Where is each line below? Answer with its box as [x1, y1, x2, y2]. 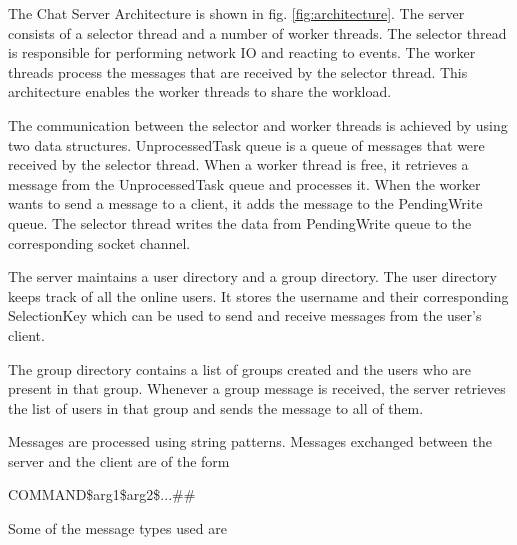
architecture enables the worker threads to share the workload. [8, 81, 392, 102]
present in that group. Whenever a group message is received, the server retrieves [8, 378, 506, 399]
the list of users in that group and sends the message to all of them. [8, 397, 424, 418]
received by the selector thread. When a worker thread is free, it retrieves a [8, 154, 469, 175]
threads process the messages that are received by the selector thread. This [8, 61, 468, 82]
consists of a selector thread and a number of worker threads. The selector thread [8, 22, 507, 43]
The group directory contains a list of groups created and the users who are [8, 358, 472, 379]
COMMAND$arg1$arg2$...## [8, 484, 196, 505]
